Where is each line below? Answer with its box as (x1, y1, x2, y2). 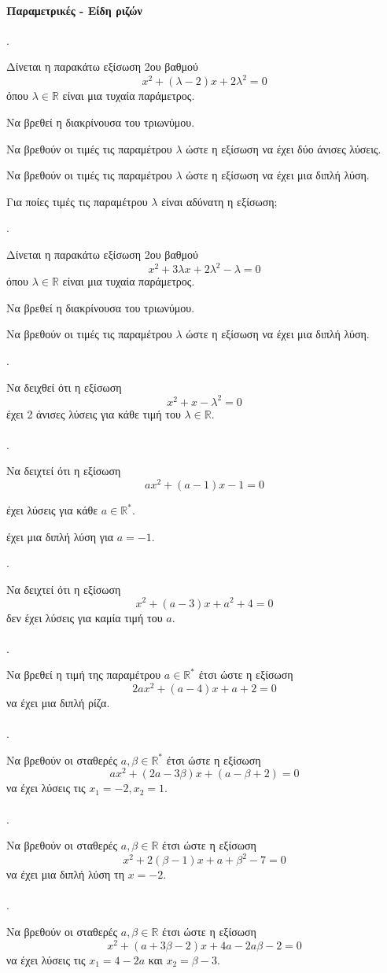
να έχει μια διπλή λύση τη (6, 866, 125, 883)
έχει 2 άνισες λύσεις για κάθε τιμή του (6, 405, 181, 422)
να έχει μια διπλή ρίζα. (6, 694, 110, 710)
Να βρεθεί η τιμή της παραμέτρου (6, 666, 161, 683)
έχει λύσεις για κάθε (6, 502, 98, 518)
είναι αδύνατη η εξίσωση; (161, 193, 278, 209)
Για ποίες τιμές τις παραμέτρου (6, 193, 148, 209)
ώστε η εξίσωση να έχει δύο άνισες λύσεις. (186, 140, 381, 157)
